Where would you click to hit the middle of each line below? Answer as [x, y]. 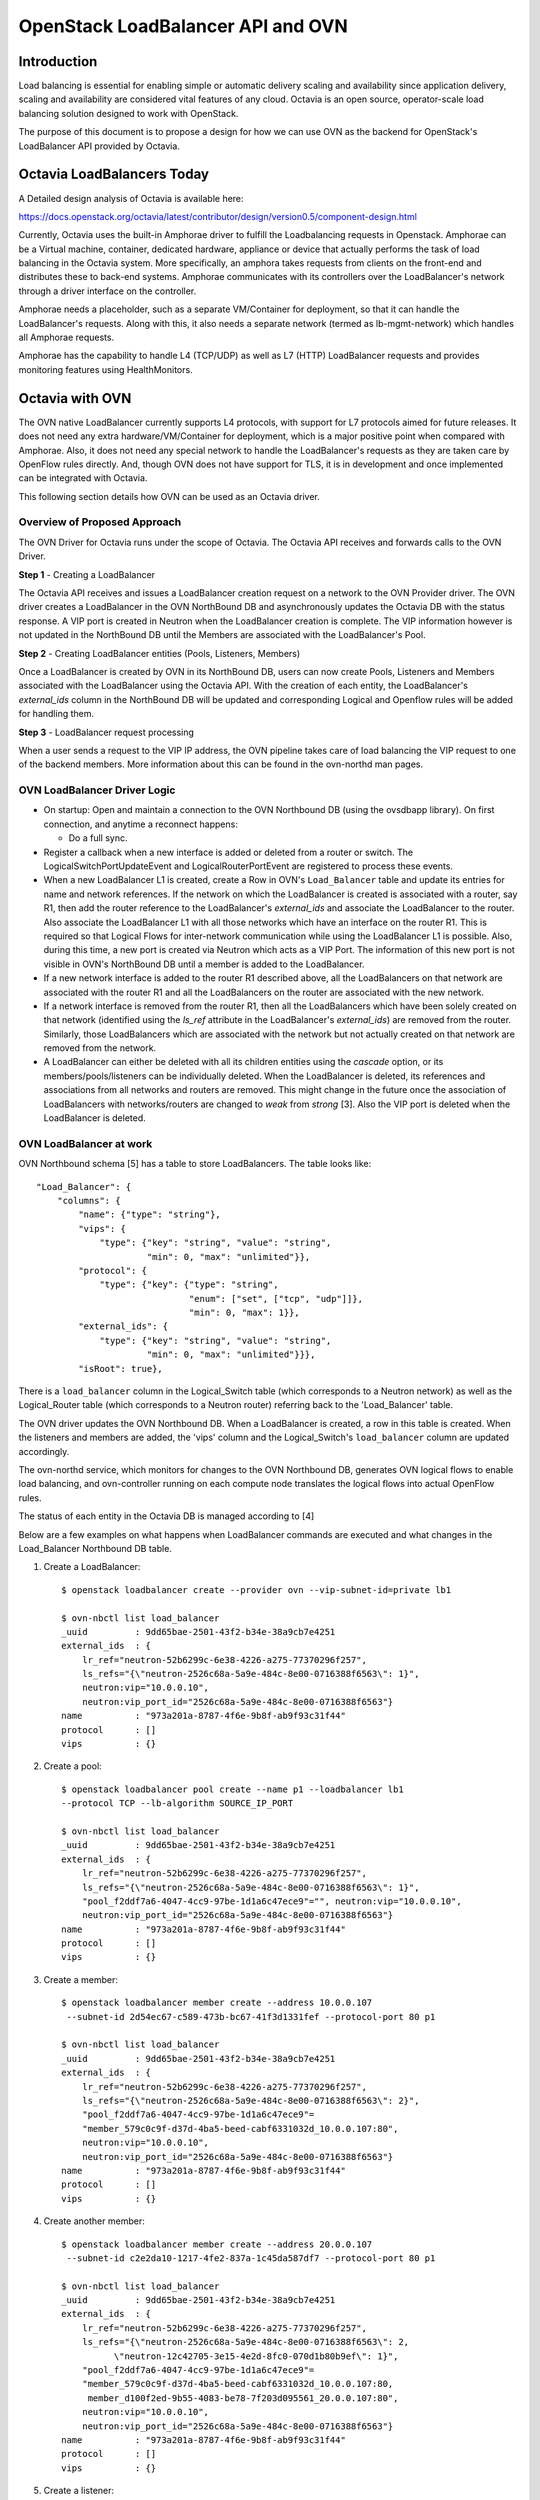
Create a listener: [79, 2491]
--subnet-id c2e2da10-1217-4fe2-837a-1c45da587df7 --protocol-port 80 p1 [251, 2258]
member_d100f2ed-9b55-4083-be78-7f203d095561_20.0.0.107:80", [243, 2398]
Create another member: [94, 2221]
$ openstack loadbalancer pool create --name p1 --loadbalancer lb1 [232, 1789]
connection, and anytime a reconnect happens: [141, 824]
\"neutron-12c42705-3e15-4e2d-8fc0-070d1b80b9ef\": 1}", [256, 2356]
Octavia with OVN [75, 398]
